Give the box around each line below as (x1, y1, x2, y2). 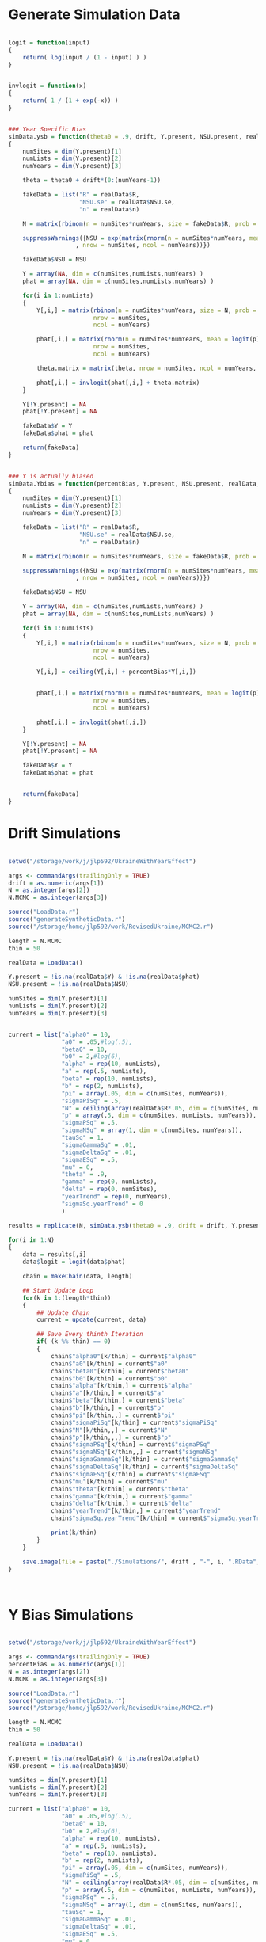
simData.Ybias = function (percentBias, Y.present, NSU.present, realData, (8, 479, 260, 488)
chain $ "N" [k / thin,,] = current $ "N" (50, 1426, 169, 1434)
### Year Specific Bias (8, 125, 87, 133)
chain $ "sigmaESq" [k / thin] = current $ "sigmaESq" (50, 1470, 211, 1478)
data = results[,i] (22, 1251, 87, 1258)
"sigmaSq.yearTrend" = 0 (61, 1200, 144, 1208)
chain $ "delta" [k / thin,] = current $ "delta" (50, 1499, 193, 1508)
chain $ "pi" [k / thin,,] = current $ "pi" (50, 1411, 176, 1419)
